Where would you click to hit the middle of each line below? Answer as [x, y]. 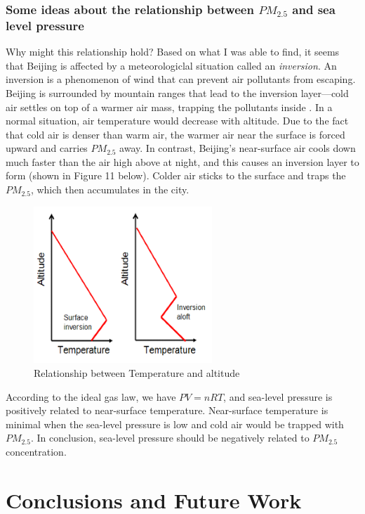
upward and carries [47, 148]
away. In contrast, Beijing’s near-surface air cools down [238, 148]
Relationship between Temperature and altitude [137, 372]
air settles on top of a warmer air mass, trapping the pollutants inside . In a [169, 107]
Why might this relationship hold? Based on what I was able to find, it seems [173, 52]
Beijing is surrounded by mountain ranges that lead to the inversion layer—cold [177, 92]
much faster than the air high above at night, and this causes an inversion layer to [182, 161]
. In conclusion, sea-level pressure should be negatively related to [170, 438]
